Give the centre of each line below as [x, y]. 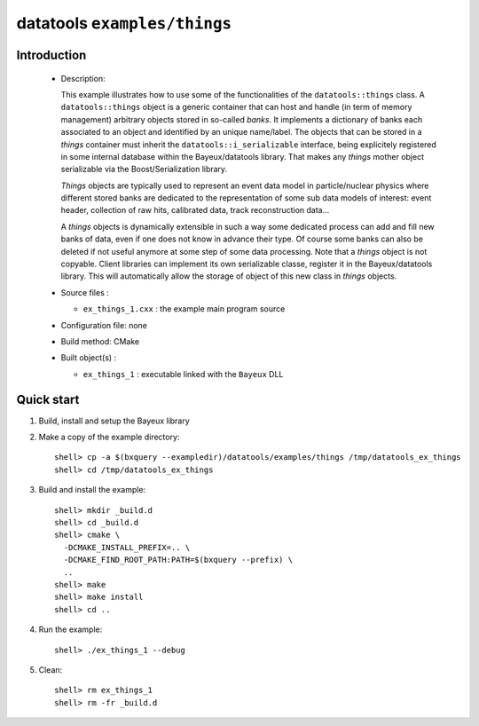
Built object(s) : [89, 358]
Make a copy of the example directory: [109, 437]
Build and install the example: [92, 490]
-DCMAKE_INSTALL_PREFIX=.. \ [127, 547]
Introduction [51, 55]
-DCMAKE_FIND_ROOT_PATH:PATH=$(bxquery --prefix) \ [178, 560]
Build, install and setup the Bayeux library [114, 421]
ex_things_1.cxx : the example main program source [184, 309]
